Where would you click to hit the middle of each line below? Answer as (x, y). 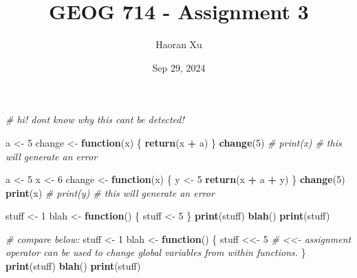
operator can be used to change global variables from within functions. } (156, 252)
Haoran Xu (179, 44)
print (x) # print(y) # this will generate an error (110, 192)
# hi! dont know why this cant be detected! (95, 119)
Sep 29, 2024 (179, 67)
